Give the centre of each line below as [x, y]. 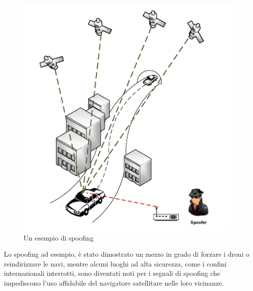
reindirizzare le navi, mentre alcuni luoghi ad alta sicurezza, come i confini [115, 263]
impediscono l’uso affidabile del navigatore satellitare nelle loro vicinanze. [114, 282]
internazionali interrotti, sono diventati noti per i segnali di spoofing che [112, 273]
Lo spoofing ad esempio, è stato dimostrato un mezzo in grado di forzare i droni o [127, 254]
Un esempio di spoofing [58, 237]
